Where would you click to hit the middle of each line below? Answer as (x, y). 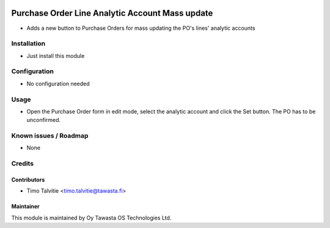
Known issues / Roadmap (50, 136)
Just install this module (56, 55)
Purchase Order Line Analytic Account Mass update (112, 13)
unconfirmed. (44, 120)
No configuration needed (58, 84)
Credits (22, 163)
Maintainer (25, 207)
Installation (28, 44)
